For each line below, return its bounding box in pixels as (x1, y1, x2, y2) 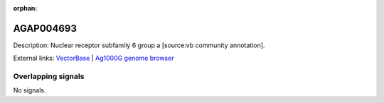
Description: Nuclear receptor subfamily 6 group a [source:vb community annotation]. (13, 41, 265, 49)
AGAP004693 (13, 22, 78, 35)
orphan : (13, 4, 38, 12)
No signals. (13, 86, 46, 95)
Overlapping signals (13, 71, 85, 81)
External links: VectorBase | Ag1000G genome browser (13, 54, 174, 63)
